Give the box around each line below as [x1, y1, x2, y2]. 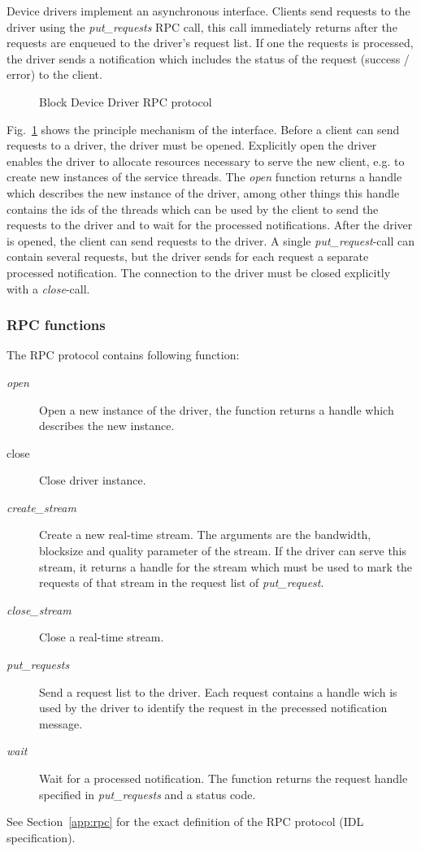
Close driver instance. [39, 472, 146, 489]
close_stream [7, 601, 72, 618]
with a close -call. [7, 280, 90, 297]
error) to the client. [7, 66, 102, 83]
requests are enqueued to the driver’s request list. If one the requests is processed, [7, 34, 414, 51]
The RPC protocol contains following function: [7, 346, 240, 363]
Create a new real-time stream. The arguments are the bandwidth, [39, 526, 371, 543]
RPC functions [7, 315, 106, 335]
